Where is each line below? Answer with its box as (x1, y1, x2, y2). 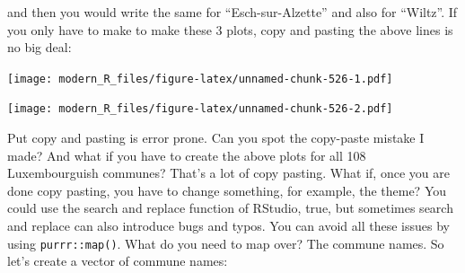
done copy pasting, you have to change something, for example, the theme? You (7, 181, 447, 199)
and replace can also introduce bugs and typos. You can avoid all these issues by (7, 216, 450, 235)
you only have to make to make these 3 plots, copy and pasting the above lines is (7, 20, 453, 39)
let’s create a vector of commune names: (7, 251, 228, 270)
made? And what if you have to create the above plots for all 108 (7, 145, 366, 164)
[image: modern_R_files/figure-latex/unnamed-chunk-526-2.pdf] (7, 102, 393, 116)
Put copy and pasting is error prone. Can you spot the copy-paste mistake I (7, 128, 425, 147)
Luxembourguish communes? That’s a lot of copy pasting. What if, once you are (7, 163, 450, 182)
